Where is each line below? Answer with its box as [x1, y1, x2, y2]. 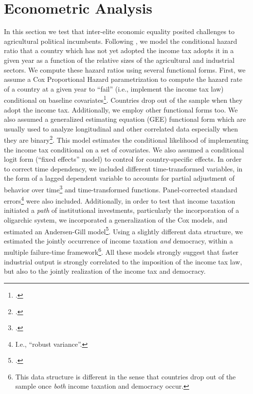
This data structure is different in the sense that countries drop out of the [15, 371, 236, 381]
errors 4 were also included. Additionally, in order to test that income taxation [4, 194, 235, 206]
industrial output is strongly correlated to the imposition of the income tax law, [4, 256, 242, 266]
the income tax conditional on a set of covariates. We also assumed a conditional [4, 144, 244, 154]
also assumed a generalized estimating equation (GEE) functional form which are [4, 114, 246, 124]
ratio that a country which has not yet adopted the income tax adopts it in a [4, 45, 234, 56]
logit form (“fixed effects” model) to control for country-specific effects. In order [4, 154, 242, 164]
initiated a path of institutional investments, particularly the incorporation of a [4, 205, 239, 215]
